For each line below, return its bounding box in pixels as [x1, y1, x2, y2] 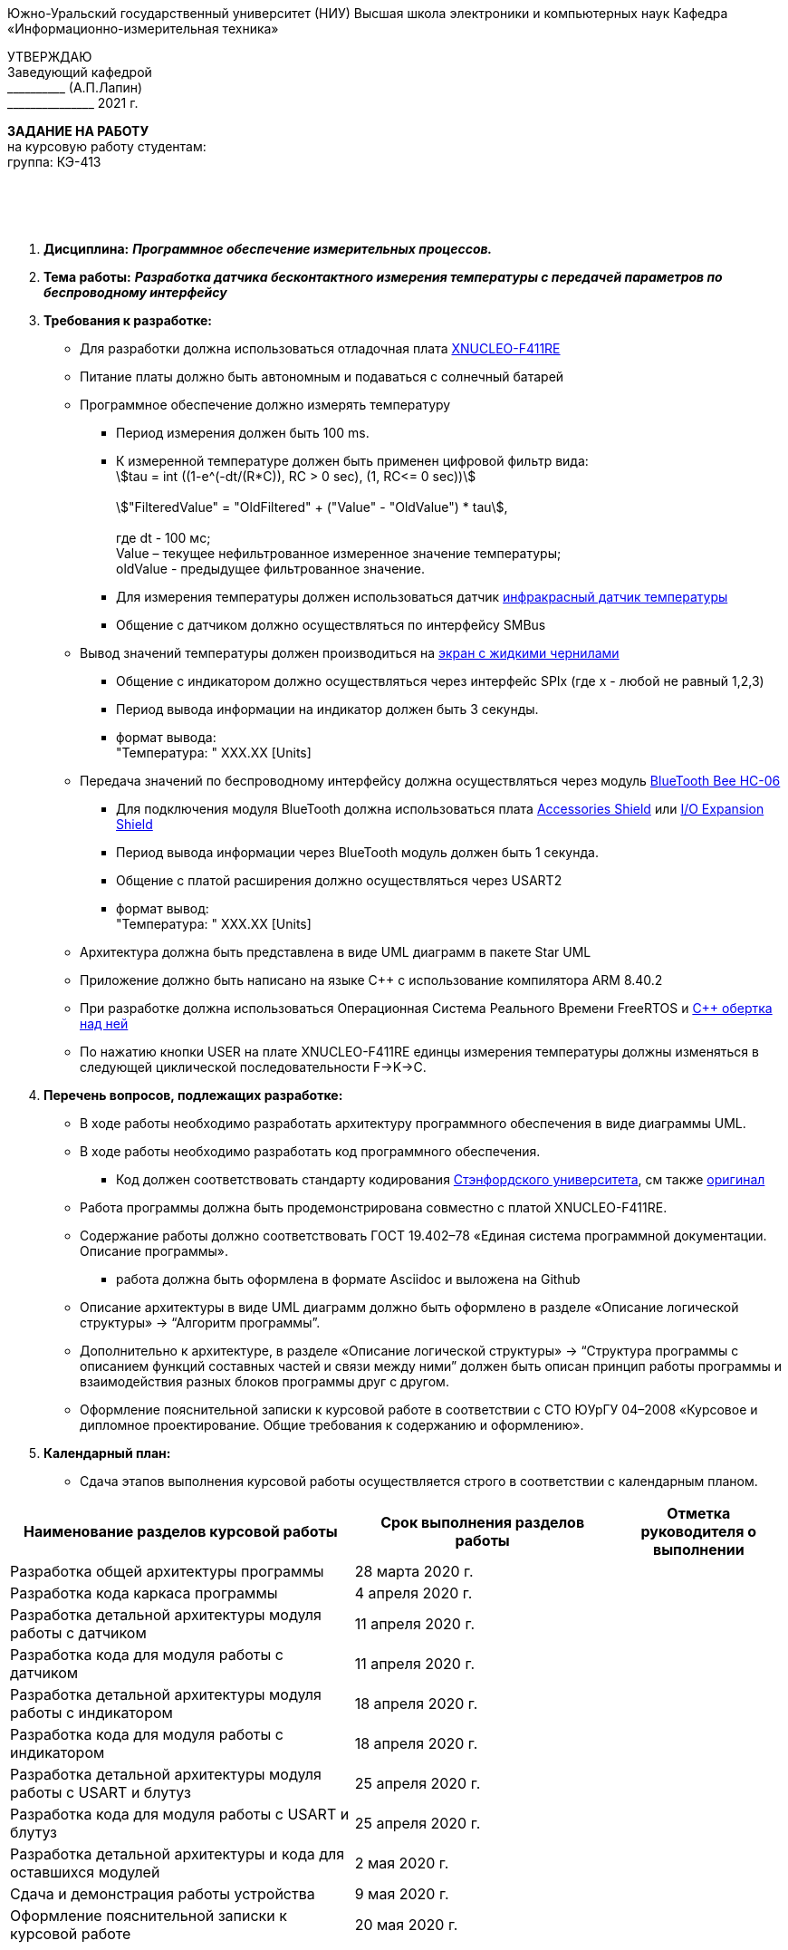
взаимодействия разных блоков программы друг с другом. [80, 1374, 449, 1389]
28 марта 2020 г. [354, 1562, 474, 1580]
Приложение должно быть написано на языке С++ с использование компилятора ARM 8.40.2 [80, 972, 663, 988]
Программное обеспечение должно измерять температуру [80, 397, 451, 412]
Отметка [667, 1504, 731, 1522]
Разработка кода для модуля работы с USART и [10, 1805, 350, 1823]
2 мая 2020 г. [354, 1854, 449, 1872]
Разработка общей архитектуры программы [10, 1562, 324, 1580]
